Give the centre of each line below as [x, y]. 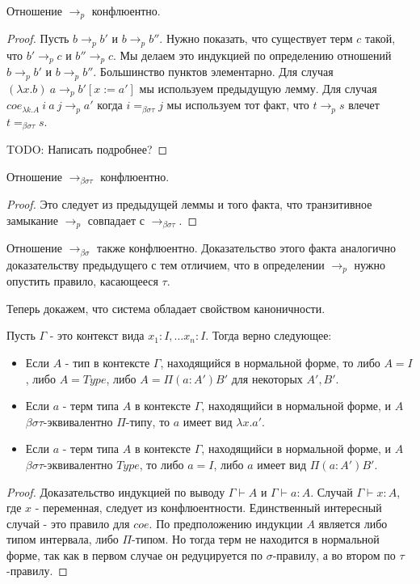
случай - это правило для [68, 523]
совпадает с [116, 220]
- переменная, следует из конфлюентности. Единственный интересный [208, 508]
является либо [353, 523]
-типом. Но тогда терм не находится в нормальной [256, 539]
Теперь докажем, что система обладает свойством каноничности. [166, 308]
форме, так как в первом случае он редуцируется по [135, 554]
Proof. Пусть [38, 38]
